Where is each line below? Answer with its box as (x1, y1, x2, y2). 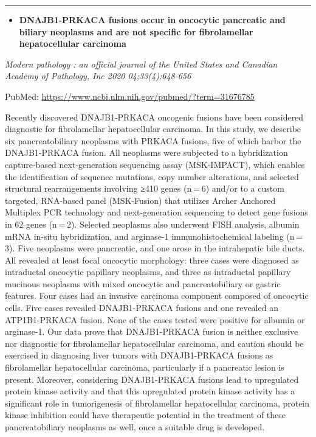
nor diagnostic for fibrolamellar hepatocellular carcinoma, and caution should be (5, 337, 304, 349)
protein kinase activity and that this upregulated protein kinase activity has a (5, 385, 295, 397)
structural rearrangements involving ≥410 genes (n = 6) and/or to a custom (5, 182, 284, 195)
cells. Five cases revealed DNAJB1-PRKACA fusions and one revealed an (5, 301, 278, 314)
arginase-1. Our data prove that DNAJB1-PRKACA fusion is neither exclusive (5, 325, 298, 338)
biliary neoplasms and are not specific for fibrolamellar (19, 25, 253, 38)
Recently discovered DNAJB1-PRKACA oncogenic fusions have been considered (5, 110, 304, 123)
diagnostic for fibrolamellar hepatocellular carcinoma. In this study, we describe (5, 122, 301, 135)
